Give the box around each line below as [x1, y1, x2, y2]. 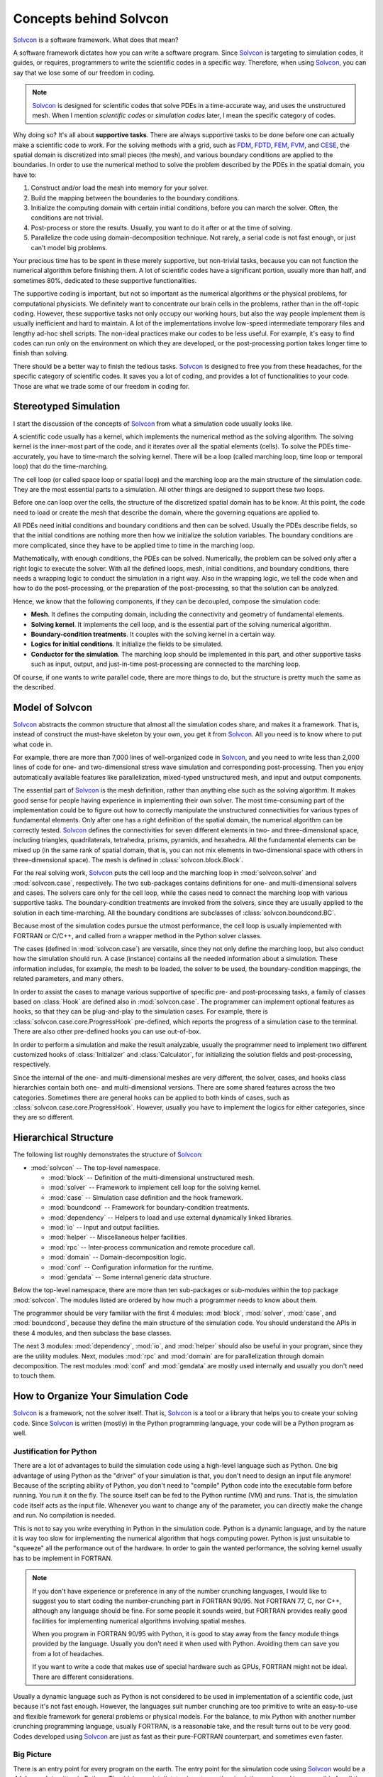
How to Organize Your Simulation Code [13, 1390, 189, 1402]
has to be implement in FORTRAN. [13, 1554, 113, 1562]
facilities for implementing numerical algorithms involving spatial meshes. [32, 1616, 247, 1625]
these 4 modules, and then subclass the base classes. [13, 1328, 172, 1337]
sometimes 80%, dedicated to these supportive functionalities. [13, 276, 197, 284]
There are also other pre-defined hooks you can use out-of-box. [13, 1027, 201, 1036]
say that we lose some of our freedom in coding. [13, 68, 155, 77]
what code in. [13, 740, 53, 748]
